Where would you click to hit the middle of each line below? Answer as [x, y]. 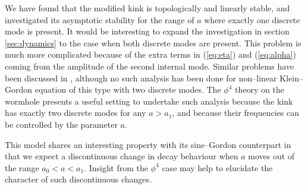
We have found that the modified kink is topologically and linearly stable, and [147, 8]
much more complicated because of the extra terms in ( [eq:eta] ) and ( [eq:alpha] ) [150, 54]
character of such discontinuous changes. [78, 179]
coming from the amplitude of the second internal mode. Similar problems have [150, 66]
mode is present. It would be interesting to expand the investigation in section [147, 31]
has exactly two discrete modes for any [76, 113]
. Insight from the [116, 167]
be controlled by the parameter [61, 124]
